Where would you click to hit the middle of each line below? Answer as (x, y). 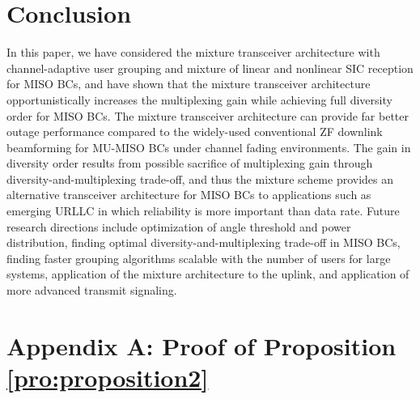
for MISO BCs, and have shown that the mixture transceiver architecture (189, 84)
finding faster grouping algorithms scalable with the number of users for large (199, 258)
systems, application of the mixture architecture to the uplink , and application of (208, 274)
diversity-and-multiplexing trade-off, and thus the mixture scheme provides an (200, 178)
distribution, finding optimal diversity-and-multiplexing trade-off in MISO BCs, (204, 242)
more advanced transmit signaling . (92, 290)
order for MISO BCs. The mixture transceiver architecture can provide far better (208, 115)
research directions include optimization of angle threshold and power (179, 226)
